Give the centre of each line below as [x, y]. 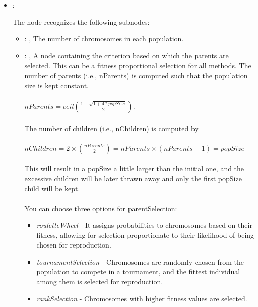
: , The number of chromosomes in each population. [104, 39]
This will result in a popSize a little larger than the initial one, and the [134, 169]
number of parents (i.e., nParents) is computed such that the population [136, 75]
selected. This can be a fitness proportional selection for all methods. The [138, 65]
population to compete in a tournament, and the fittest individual [138, 271]
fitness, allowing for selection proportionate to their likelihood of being [145, 235]
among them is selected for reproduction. [100, 282]
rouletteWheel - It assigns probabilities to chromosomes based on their [144, 225]
